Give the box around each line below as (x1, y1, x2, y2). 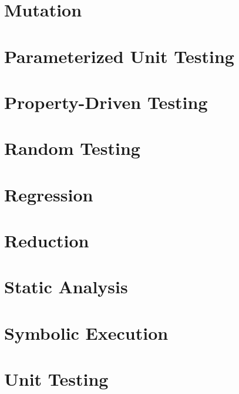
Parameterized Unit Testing (4, 44, 234, 68)
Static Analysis (4, 274, 128, 299)
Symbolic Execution (4, 320, 169, 345)
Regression (4, 182, 93, 206)
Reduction (4, 229, 89, 253)
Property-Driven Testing (4, 90, 208, 114)
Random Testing (4, 136, 140, 160)
